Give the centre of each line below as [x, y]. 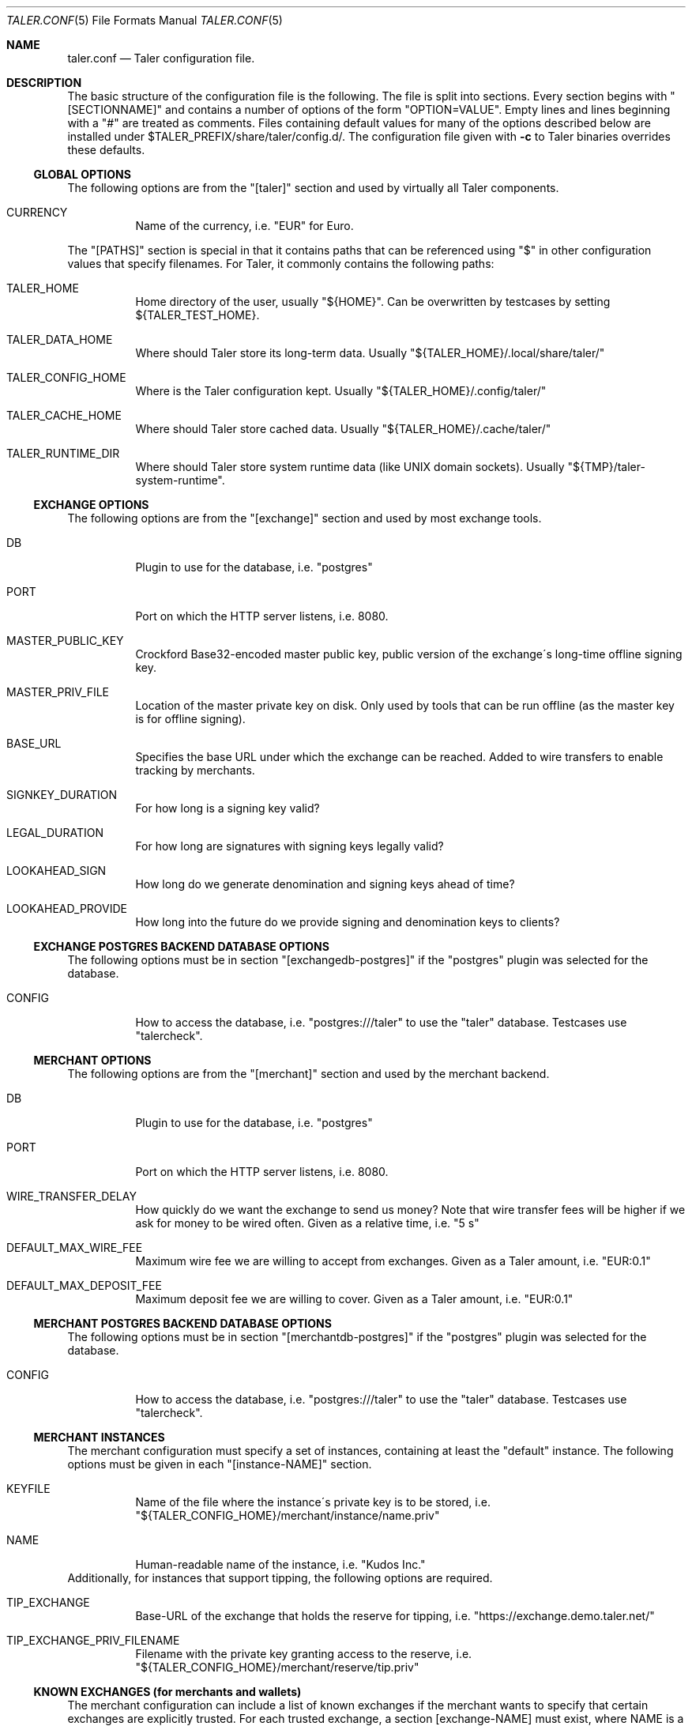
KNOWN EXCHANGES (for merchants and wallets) [167, 1692]
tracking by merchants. [195, 770]
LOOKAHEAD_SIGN [56, 871]
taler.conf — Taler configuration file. [161, 58]
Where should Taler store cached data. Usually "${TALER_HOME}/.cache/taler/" [343, 429]
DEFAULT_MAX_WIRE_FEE [75, 1247]
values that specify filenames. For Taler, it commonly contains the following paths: [281, 264]
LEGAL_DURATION [55, 833]
